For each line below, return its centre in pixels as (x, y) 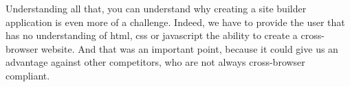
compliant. (28, 75)
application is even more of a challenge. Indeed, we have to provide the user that (175, 22)
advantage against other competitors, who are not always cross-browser (155, 62)
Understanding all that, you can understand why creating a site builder (156, 8)
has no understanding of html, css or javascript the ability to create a (152, 35)
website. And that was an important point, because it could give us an (189, 48)
